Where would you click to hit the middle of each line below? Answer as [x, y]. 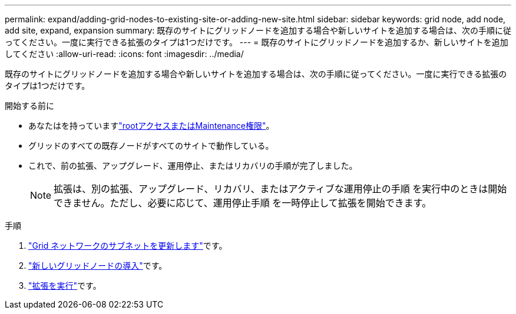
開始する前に [29, 106]
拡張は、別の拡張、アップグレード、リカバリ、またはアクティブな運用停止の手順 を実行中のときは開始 [280, 189]
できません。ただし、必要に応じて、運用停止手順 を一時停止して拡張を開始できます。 [243, 203]
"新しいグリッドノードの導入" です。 [98, 265]
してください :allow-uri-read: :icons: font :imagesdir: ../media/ [124, 54]
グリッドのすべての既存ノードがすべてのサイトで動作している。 [151, 146]
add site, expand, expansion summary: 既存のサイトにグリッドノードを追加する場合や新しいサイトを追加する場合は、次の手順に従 [258, 30]
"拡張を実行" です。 [65, 285]
